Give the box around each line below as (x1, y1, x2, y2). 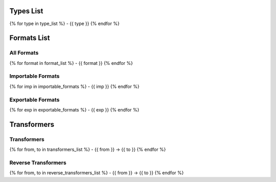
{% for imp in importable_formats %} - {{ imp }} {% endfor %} (9, 83, 140, 89)
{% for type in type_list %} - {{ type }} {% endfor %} (9, 20, 120, 27)
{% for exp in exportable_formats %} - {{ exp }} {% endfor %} (9, 106, 140, 112)
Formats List (9, 34, 50, 42)
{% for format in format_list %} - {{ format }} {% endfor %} (9, 60, 133, 66)
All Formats (9, 49, 39, 56)
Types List (9, 7, 43, 15)
